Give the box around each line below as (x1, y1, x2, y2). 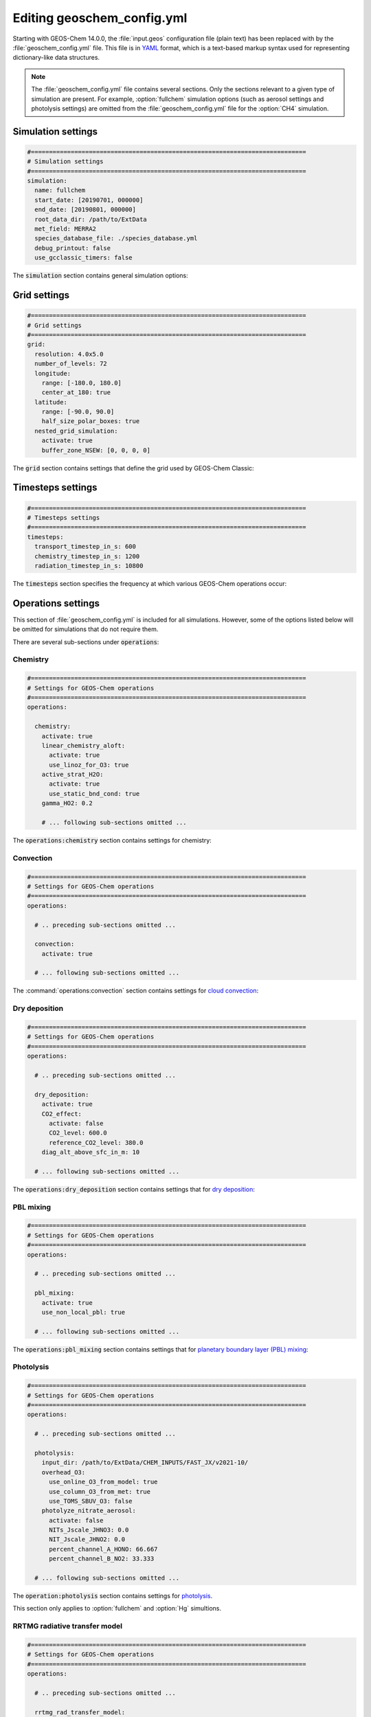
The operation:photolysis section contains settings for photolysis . (12, 1592, 213, 1600)
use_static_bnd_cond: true (49, 790, 140, 797)
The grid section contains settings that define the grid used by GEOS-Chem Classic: (12, 464, 254, 472)
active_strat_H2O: (41, 771, 104, 779)
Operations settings (12, 598, 100, 609)
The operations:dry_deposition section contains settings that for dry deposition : (12, 1185, 256, 1193)
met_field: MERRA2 (34, 225, 96, 233)
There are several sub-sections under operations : (12, 637, 159, 646)
